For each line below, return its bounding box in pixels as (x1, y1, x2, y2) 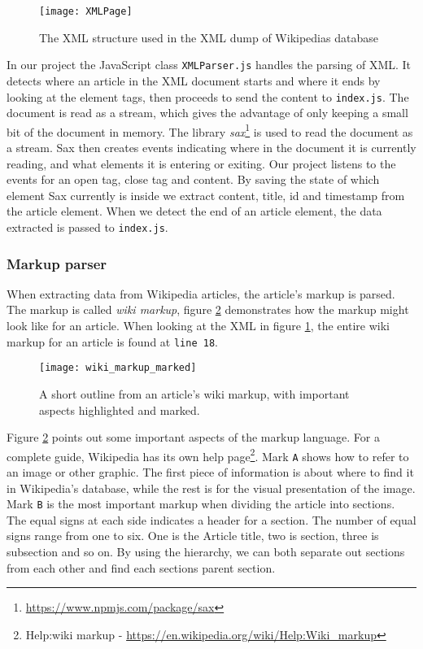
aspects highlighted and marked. (39, 401, 200, 418)
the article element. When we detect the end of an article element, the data (7, 203, 382, 220)
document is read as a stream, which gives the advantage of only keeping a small (7, 104, 408, 121)
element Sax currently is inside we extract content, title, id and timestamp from (7, 186, 405, 203)
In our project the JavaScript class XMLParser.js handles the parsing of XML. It (7, 56, 412, 73)
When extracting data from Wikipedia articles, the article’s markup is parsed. (7, 285, 395, 302)
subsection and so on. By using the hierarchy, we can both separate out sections (7, 543, 405, 560)
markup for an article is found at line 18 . (7, 333, 218, 350)
